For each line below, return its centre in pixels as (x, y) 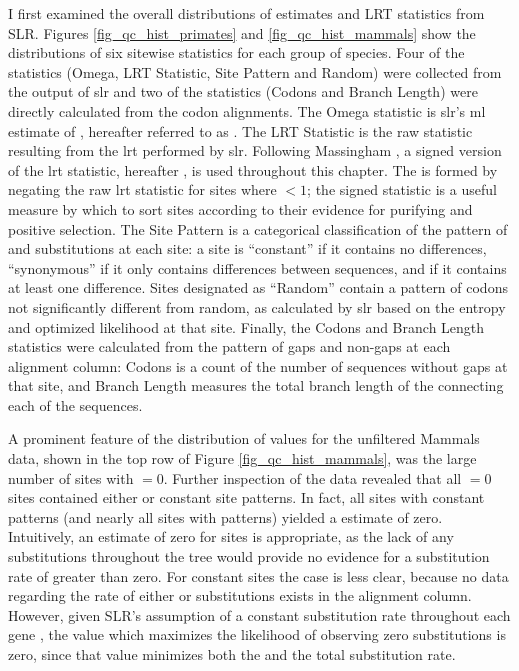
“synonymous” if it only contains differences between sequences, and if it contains (257, 267)
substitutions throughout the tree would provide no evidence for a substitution (249, 556)
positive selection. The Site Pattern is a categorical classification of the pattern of (258, 228)
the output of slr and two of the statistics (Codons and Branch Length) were (243, 91)
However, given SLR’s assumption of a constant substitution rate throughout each (259, 614)
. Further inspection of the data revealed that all (312, 477)
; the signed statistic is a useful (402, 189)
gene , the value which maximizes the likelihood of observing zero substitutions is (257, 634)
